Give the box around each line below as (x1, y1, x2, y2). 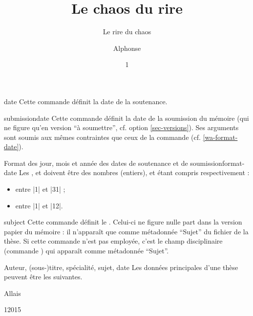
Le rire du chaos (103, 26, 151, 37)
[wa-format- (203, 132, 238, 142)
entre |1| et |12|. (15, 200, 63, 210)
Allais (4, 288, 21, 298)
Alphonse (113, 43, 141, 53)
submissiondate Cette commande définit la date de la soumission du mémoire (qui (4, 113, 249, 123)
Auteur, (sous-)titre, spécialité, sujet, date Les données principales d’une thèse (4, 262, 238, 272)
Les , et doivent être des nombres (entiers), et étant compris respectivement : (19, 167, 250, 178)
